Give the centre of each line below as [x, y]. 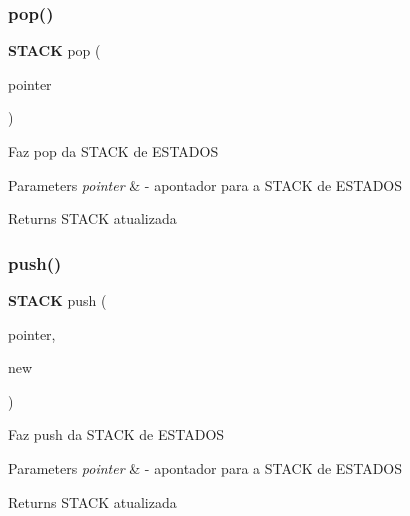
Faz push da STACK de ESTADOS [116, 434]
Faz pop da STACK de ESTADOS [113, 151]
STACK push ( [57, 300]
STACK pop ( [54, 50]
